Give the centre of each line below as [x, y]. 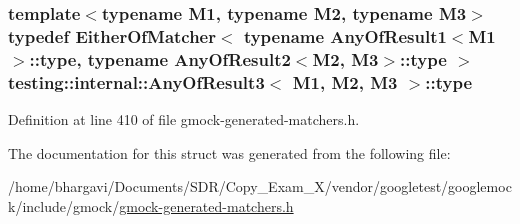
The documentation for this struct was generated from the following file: [229, 152]
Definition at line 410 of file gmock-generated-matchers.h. [184, 118]
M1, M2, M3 [345, 81]
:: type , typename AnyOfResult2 [160, 58]
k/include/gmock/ [64, 205]
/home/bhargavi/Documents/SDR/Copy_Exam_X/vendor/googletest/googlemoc [260, 186]
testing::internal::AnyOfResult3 [136, 81]
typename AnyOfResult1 [345, 35]
